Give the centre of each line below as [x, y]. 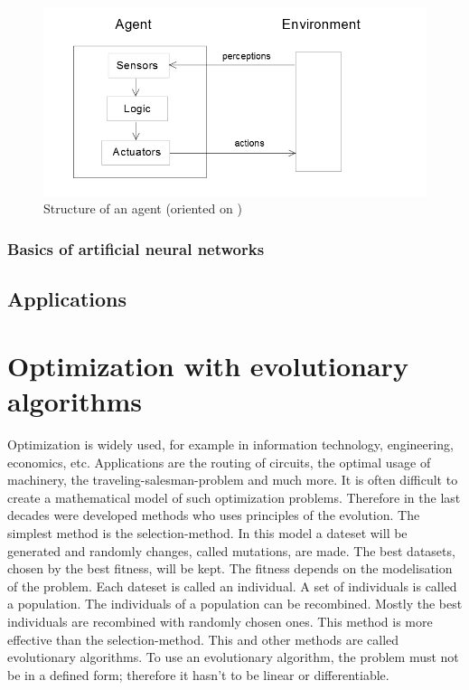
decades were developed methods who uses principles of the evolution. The [214, 515]
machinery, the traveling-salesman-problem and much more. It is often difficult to [233, 480]
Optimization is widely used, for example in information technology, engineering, [230, 444]
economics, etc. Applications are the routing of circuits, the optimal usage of [219, 462]
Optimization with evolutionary [208, 365]
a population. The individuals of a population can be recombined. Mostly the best [235, 604]
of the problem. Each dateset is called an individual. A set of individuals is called [232, 586]
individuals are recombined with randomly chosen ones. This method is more [220, 621]
